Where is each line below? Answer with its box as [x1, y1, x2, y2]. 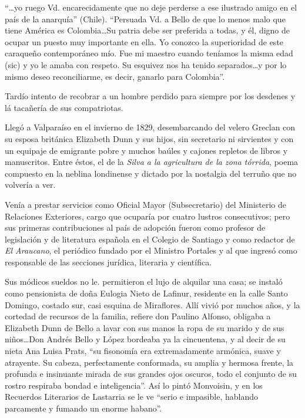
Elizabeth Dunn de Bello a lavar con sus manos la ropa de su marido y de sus [5, 321, 284, 333]
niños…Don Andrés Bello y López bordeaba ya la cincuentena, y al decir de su [5, 333, 286, 345]
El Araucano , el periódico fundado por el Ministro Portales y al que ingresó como [5, 244, 297, 257]
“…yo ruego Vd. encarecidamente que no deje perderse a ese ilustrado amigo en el [5, 1, 297, 13]
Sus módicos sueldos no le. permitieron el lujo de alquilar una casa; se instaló [5, 275, 283, 288]
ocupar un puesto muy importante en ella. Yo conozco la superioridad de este [5, 35, 284, 48]
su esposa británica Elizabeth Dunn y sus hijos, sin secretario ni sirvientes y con [5, 132, 294, 144]
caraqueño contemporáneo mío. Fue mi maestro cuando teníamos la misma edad [5, 47, 293, 59]
